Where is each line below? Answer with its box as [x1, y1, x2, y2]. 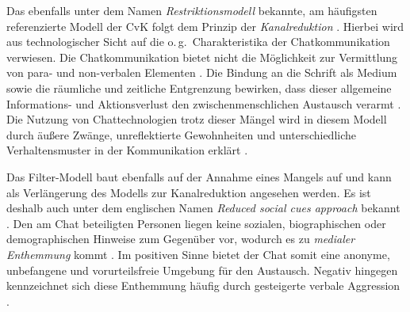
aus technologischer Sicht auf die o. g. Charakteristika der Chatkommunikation [6, 33, 390, 50]
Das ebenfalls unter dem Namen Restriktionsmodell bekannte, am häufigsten [6, 2, 377, 18]
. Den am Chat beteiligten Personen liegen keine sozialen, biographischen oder [6, 215, 386, 231]
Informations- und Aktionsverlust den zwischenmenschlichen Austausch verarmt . [6, 95, 401, 112]
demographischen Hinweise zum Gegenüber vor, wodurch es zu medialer [6, 230, 355, 247]
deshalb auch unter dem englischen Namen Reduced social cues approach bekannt [6, 200, 400, 216]
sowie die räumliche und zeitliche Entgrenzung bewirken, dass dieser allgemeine [6, 79, 392, 96]
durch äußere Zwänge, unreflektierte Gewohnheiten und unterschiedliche [6, 126, 356, 143]
